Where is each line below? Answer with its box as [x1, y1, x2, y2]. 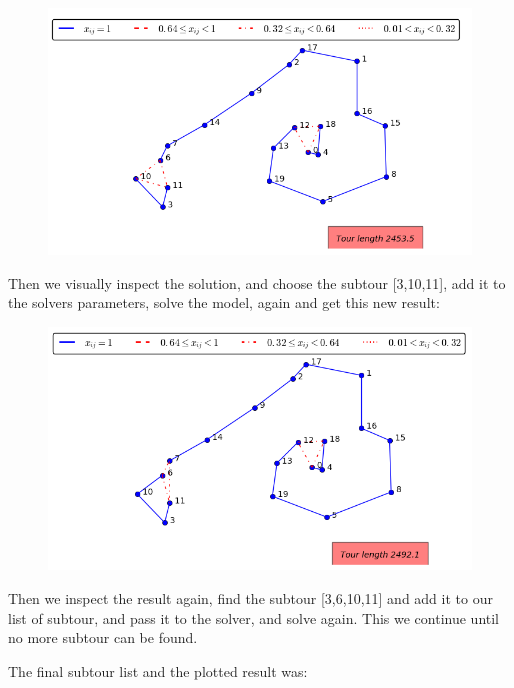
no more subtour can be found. [8, 627, 198, 648]
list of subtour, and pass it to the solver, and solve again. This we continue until [8, 607, 500, 628]
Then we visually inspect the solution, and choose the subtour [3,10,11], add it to [8, 272, 506, 293]
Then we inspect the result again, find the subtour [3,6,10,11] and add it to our [8, 587, 493, 608]
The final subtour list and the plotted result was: [8, 660, 308, 681]
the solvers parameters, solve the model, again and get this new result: [8, 292, 440, 313]
